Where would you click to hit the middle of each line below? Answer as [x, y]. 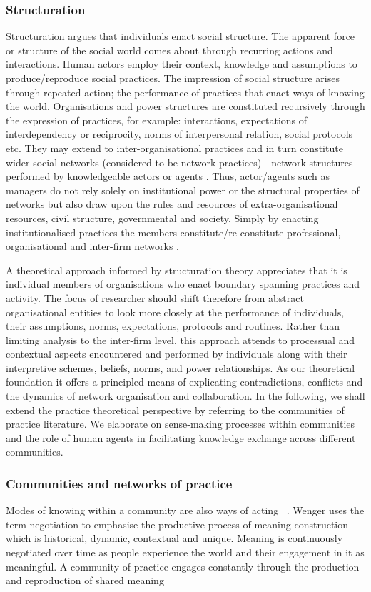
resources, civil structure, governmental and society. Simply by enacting [162, 217]
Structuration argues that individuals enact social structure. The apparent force [181, 36]
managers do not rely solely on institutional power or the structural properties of [183, 190]
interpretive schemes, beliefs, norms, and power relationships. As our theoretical [181, 367]
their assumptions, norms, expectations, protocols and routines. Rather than [173, 326]
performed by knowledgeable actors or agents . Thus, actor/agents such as [168, 176]
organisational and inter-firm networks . [93, 246]
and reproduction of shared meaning [85, 580]
